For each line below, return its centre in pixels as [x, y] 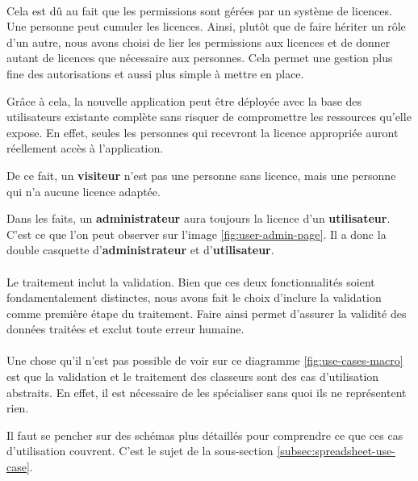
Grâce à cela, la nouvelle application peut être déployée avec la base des [184, 100]
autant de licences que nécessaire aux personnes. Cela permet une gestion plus [200, 58]
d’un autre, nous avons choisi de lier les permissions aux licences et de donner [199, 42]
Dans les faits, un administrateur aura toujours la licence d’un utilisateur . [199, 218]
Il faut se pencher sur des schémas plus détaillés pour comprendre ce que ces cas [205, 435]
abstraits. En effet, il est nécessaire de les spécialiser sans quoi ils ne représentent [207, 392]
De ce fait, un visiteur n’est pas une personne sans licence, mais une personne [201, 175]
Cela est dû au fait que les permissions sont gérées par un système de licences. [199, 10]
